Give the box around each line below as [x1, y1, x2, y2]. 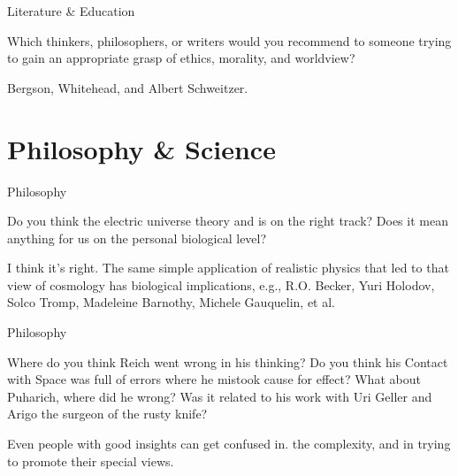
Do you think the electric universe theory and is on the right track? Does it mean [7, 211, 448, 230]
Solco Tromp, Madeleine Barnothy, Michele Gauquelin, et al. [7, 293, 336, 311]
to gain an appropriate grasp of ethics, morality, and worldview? [7, 49, 355, 67]
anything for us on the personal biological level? [7, 228, 267, 247]
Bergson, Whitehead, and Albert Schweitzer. [7, 78, 248, 96]
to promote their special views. [7, 451, 174, 470]
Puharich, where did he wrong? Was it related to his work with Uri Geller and [7, 387, 432, 405]
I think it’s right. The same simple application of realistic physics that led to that [7, 258, 449, 277]
